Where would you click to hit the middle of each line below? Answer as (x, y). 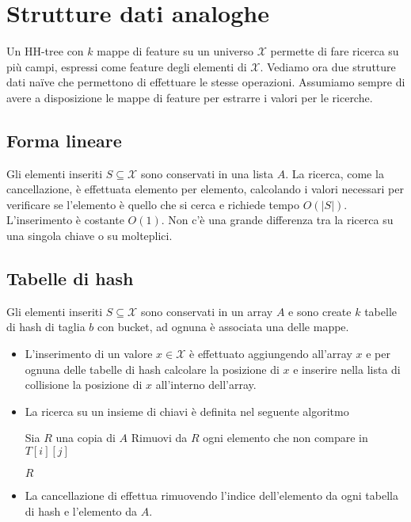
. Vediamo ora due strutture (328, 66)
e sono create (320, 311)
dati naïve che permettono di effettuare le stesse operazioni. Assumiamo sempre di (206, 82)
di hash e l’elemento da (81, 511)
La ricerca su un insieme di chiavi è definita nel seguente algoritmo (187, 411)
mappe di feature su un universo (175, 51)
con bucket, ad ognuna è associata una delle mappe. (223, 327)
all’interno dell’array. (206, 385)
